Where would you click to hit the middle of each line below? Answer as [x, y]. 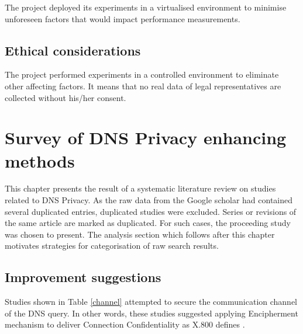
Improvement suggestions [83, 277]
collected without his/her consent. [66, 97]
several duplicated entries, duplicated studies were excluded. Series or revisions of [151, 211]
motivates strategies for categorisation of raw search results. [112, 246]
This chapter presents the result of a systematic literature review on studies [140, 188]
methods [40, 160]
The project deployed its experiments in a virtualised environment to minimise [146, 7]
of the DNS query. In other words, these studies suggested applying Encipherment [151, 313]
